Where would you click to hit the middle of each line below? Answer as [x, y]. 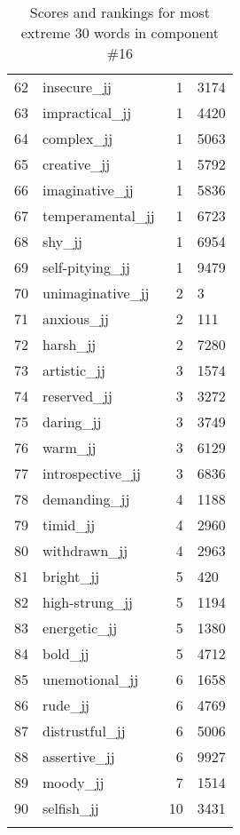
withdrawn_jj [85, 550]
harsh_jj [70, 344]
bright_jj [71, 576]
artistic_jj [74, 370]
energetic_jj [80, 628]
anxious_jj [76, 318]
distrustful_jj [84, 731]
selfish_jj [71, 808]
